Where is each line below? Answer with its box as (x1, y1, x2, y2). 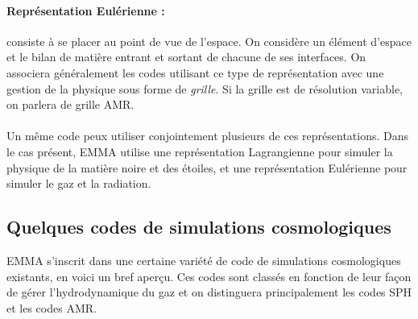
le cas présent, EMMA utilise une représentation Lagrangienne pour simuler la (6, 143, 393, 159)
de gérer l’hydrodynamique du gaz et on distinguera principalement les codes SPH (6, 284, 412, 300)
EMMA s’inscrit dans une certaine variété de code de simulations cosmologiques (6, 251, 401, 268)
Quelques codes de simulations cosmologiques (6, 214, 391, 239)
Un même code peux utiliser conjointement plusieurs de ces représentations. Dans (6, 127, 409, 144)
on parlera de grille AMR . (6, 96, 135, 113)
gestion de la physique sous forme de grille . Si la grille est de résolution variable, (6, 80, 404, 97)
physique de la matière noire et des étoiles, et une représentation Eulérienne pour (6, 159, 408, 176)
